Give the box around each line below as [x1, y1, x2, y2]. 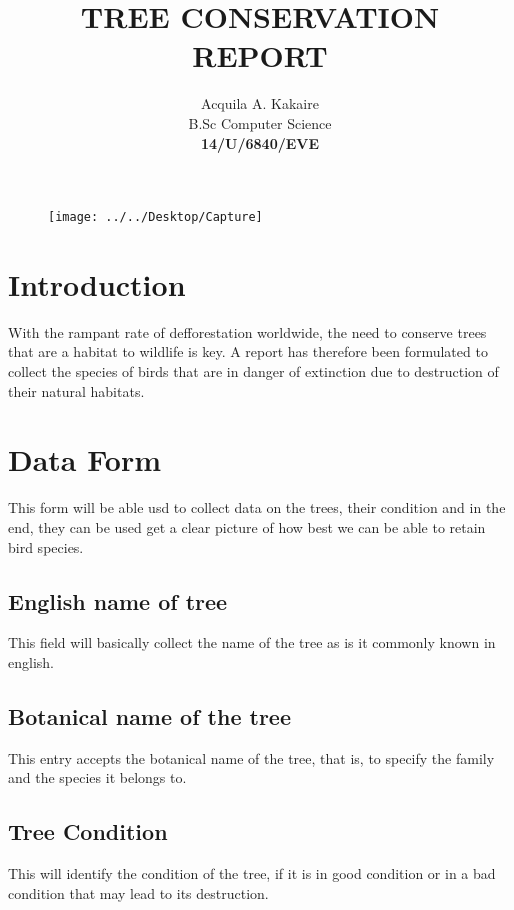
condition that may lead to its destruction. [8, 882, 269, 903]
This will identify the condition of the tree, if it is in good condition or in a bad [8, 863, 496, 884]
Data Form [8, 439, 162, 480]
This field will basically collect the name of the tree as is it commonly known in [8, 632, 496, 653]
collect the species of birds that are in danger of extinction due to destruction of [8, 361, 499, 382]
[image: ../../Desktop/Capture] [48, 210, 263, 225]
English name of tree [8, 585, 228, 616]
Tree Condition [8, 816, 168, 847]
